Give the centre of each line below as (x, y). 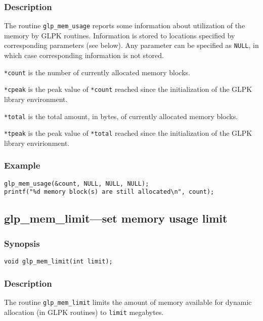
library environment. (36, 99)
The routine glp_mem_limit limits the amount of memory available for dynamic (128, 302)
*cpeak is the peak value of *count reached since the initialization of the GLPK (128, 89)
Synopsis (22, 243)
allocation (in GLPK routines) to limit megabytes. (84, 312)
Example (22, 165)
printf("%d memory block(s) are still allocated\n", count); (109, 192)
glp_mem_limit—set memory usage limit (116, 218)
